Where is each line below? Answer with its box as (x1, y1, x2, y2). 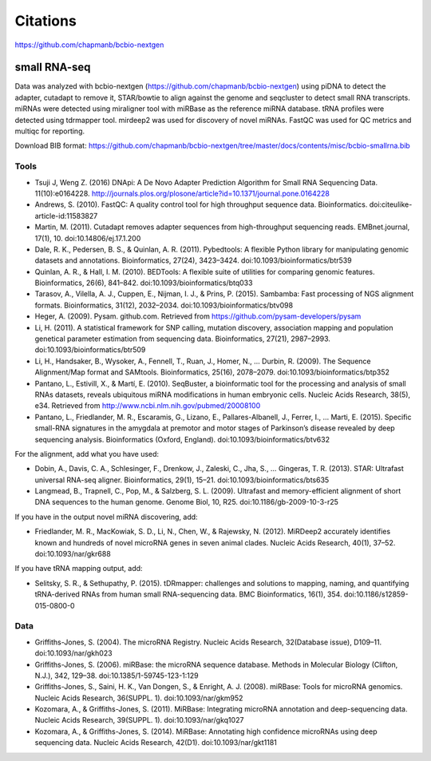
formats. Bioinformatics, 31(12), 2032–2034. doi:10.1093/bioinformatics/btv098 (34, 300, 294, 310)
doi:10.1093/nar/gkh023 (34, 648, 113, 658)
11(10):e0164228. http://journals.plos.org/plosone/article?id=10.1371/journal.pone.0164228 (34, 188, 330, 198)
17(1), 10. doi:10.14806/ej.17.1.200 (34, 233, 141, 243)
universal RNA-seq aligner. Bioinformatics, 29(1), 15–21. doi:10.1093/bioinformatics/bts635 (34, 475, 330, 485)
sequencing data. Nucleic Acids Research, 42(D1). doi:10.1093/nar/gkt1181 (34, 738, 277, 747)
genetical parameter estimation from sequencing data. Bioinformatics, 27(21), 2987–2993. (34, 334, 331, 343)
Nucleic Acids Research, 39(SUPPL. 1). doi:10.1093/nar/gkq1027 (34, 715, 244, 725)
